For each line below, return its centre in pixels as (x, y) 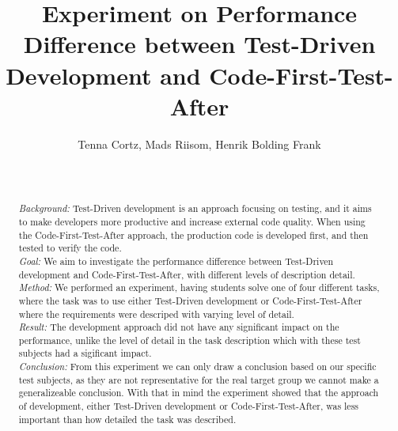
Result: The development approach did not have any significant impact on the (179, 327)
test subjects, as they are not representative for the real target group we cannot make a (199, 379)
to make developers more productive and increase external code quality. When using (192, 221)
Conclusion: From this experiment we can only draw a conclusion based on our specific (197, 367)
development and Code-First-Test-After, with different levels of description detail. (187, 274)
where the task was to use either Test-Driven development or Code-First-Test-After (190, 300)
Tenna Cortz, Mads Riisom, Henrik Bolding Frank (199, 144)
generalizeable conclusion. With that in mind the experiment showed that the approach (199, 393)
